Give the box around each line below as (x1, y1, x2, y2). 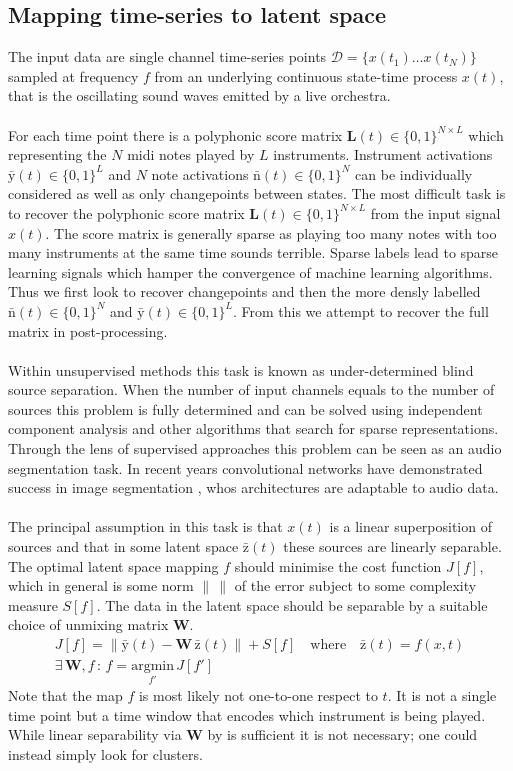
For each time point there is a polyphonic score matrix (8, 124, 343, 145)
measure (8, 594, 58, 615)
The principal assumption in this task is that (8, 516, 283, 537)
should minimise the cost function (234, 555, 442, 576)
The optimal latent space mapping (8, 555, 219, 576)
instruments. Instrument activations (273, 144, 493, 165)
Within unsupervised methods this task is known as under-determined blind (8, 359, 474, 380)
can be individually (355, 163, 473, 184)
